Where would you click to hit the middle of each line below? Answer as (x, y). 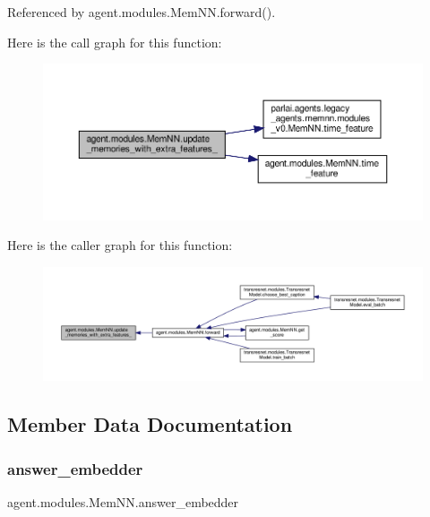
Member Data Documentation (150, 424)
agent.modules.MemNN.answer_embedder (123, 501)
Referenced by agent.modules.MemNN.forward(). (142, 12)
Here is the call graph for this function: (115, 42)
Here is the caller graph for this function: (120, 245)
